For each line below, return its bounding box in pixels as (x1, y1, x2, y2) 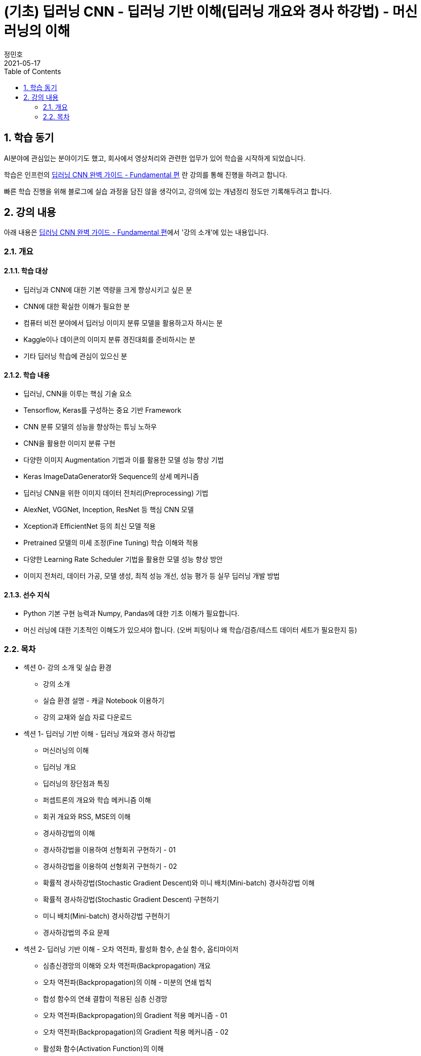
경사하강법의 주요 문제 (43, 928, 110, 937)
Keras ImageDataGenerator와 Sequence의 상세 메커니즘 (23, 472, 199, 481)
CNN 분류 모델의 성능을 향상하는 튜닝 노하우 (23, 422, 157, 431)
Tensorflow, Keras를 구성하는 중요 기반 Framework (23, 406, 181, 415)
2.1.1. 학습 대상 (4, 267, 48, 275)
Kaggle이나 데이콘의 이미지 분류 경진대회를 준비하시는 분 (23, 335, 195, 344)
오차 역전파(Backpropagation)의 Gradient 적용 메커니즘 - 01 (43, 1011, 228, 1020)
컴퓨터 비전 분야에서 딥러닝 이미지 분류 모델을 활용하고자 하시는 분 (23, 319, 223, 327)
